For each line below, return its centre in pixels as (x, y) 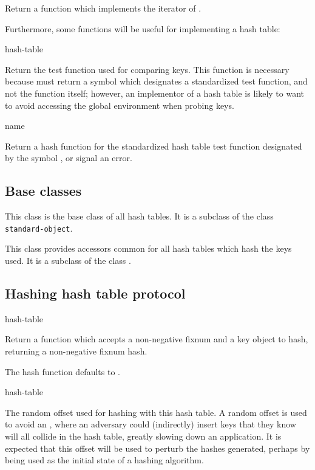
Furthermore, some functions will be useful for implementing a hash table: (143, 28)
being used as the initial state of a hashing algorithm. (104, 460)
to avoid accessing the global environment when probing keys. (120, 105)
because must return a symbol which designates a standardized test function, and (156, 81)
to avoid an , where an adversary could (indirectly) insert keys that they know (151, 424)
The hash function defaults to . (63, 371)
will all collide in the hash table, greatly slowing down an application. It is (143, 436)
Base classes (43, 191)
